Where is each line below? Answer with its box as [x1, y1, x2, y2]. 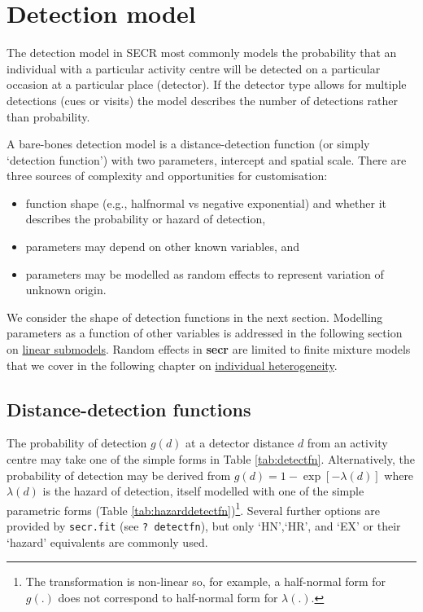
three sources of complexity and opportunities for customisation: [7, 167, 328, 184]
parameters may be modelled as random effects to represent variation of [25, 265, 384, 282]
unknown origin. [25, 281, 107, 298]
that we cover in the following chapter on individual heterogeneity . [7, 356, 338, 373]
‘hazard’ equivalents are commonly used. [7, 533, 208, 550]
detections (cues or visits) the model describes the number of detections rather [7, 91, 398, 108]
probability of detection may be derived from [7, 466, 231, 483]
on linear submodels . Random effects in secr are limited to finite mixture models [7, 341, 411, 358]
